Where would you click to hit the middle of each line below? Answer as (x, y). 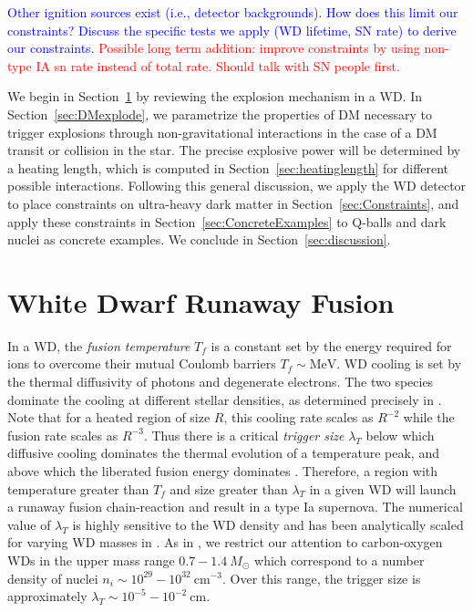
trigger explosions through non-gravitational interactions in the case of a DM (222, 132)
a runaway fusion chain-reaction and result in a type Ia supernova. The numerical (235, 507)
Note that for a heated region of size (109, 417)
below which (400, 435)
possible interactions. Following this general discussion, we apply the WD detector (237, 186)
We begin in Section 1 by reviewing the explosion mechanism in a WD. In (215, 96)
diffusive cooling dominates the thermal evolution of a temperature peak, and (223, 453)
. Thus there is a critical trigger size (244, 435)
